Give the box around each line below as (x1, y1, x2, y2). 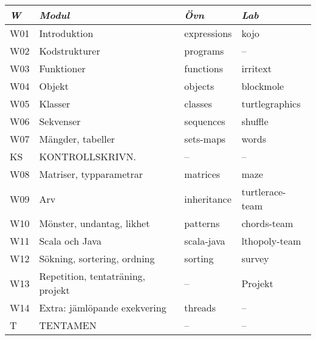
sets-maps (184, 132, 226, 146)
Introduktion (39, 26, 94, 40)
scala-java (184, 234, 225, 248)
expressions (184, 26, 232, 40)
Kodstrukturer (39, 44, 100, 58)
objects (184, 79, 215, 93)
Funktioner (39, 61, 86, 75)
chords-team (241, 216, 294, 230)
